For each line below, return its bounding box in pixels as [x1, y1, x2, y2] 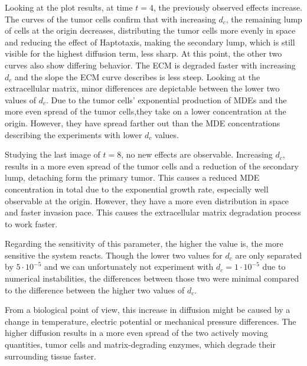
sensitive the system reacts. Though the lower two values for [5, 249, 223, 261]
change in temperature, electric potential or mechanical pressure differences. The [5, 315, 296, 327]
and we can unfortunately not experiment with [44, 260, 214, 273]
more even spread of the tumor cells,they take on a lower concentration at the [5, 105, 286, 117]
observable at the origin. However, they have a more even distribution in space [5, 194, 289, 207]
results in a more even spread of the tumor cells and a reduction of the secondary [5, 159, 299, 172]
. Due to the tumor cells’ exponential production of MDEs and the [45, 93, 287, 106]
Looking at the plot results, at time [5, 1, 133, 13]
